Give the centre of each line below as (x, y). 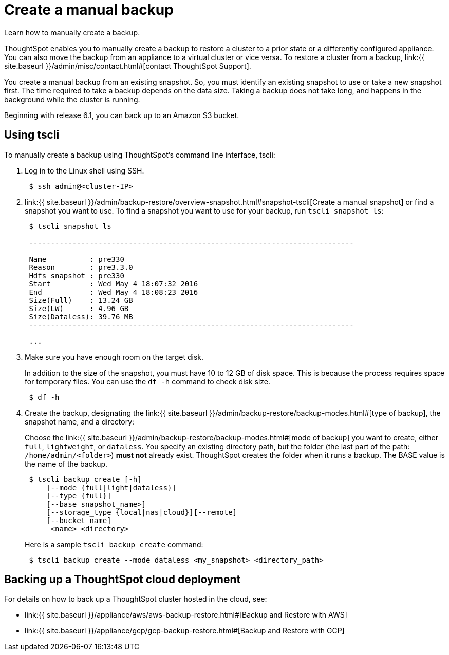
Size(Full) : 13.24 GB (81, 300)
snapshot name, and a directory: (80, 421)
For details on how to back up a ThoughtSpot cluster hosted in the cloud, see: (136, 599)
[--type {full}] (79, 496)
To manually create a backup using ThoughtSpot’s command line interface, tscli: (140, 155)
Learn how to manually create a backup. (72, 32)
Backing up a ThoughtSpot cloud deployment (123, 580)
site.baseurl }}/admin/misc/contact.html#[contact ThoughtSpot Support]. (128, 66)
